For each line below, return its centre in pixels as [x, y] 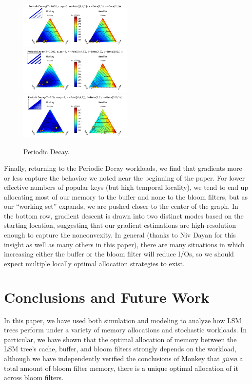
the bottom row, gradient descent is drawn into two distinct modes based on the [124, 215]
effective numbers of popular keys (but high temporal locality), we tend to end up [126, 187]
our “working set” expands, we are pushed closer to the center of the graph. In [121, 206]
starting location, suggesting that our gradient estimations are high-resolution [120, 225]
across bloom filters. [34, 377]
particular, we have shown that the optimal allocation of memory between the [120, 339]
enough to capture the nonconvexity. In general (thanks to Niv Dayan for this [120, 235]
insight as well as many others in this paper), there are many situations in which [124, 244]
